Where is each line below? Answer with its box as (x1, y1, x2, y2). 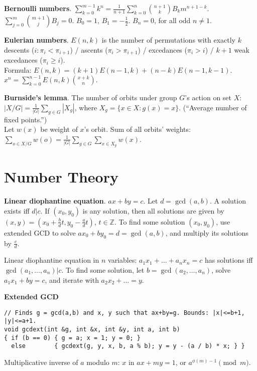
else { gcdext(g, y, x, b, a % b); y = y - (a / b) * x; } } (11, 342, 245, 350)
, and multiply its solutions (165, 227, 248, 238)
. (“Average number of (179, 102, 247, 112)
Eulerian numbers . (4, 35, 69, 45)
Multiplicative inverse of (4, 357, 78, 367)
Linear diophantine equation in (4, 255, 99, 265)
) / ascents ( (70, 44, 108, 55)
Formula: (4, 64, 32, 75)
